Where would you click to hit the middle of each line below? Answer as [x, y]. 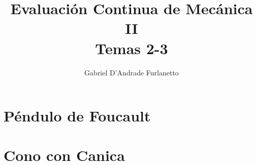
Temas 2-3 [132, 48]
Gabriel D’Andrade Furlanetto [132, 72]
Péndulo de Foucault [77, 116]
